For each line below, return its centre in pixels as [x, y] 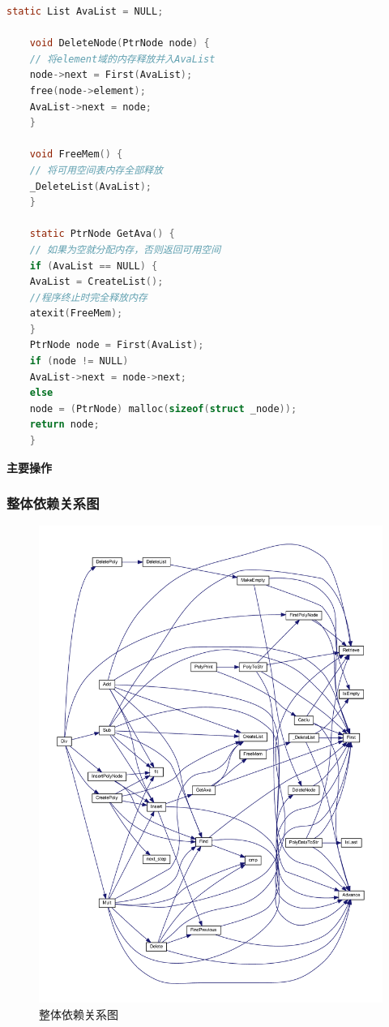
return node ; [64, 425]
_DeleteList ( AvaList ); [91, 186]
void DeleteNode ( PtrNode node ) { [120, 43]
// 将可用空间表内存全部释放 [96, 170]
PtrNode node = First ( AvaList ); [117, 345]
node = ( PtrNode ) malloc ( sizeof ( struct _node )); [163, 408]
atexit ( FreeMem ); [76, 314]
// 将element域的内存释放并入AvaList [122, 59]
